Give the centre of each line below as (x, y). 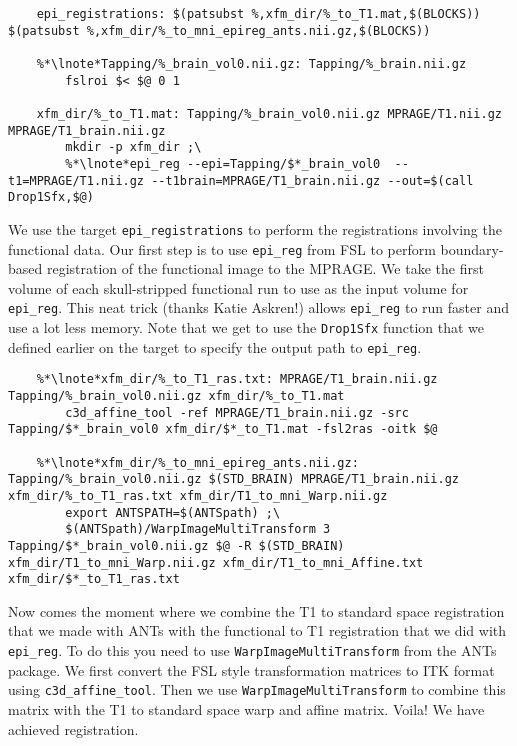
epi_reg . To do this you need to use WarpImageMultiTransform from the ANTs (252, 650)
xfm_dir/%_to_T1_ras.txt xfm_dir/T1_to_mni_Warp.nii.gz (198, 495)
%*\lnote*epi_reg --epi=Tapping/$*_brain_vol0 (223, 163)
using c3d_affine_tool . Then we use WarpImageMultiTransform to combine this (257, 689)
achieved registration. (73, 728)
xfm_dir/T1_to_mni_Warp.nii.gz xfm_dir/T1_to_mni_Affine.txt (216, 562)
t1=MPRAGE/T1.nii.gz (76, 180)
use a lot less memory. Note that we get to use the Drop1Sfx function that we (246, 327)
